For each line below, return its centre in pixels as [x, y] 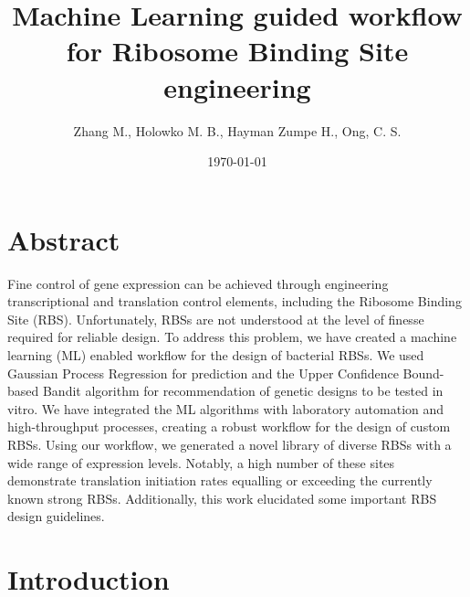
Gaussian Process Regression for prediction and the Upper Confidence [203, 373]
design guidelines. [56, 516]
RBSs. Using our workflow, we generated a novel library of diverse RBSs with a [230, 444]
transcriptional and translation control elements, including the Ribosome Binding [235, 301]
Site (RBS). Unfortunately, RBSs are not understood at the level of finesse [216, 319]
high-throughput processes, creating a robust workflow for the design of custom [229, 426]
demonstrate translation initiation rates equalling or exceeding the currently [220, 480]
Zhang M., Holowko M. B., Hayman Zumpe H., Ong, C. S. [237, 130]
